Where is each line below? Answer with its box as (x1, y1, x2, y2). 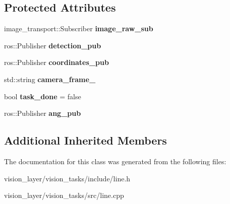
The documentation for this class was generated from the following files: (4, 156, 226, 166)
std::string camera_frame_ (4, 74, 96, 84)
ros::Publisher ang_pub (4, 108, 81, 118)
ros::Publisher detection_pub (4, 40, 101, 50)
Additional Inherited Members (4, 132, 167, 148)
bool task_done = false (4, 91, 81, 101)
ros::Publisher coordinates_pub (4, 57, 109, 67)
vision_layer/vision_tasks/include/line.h (4, 173, 131, 183)
